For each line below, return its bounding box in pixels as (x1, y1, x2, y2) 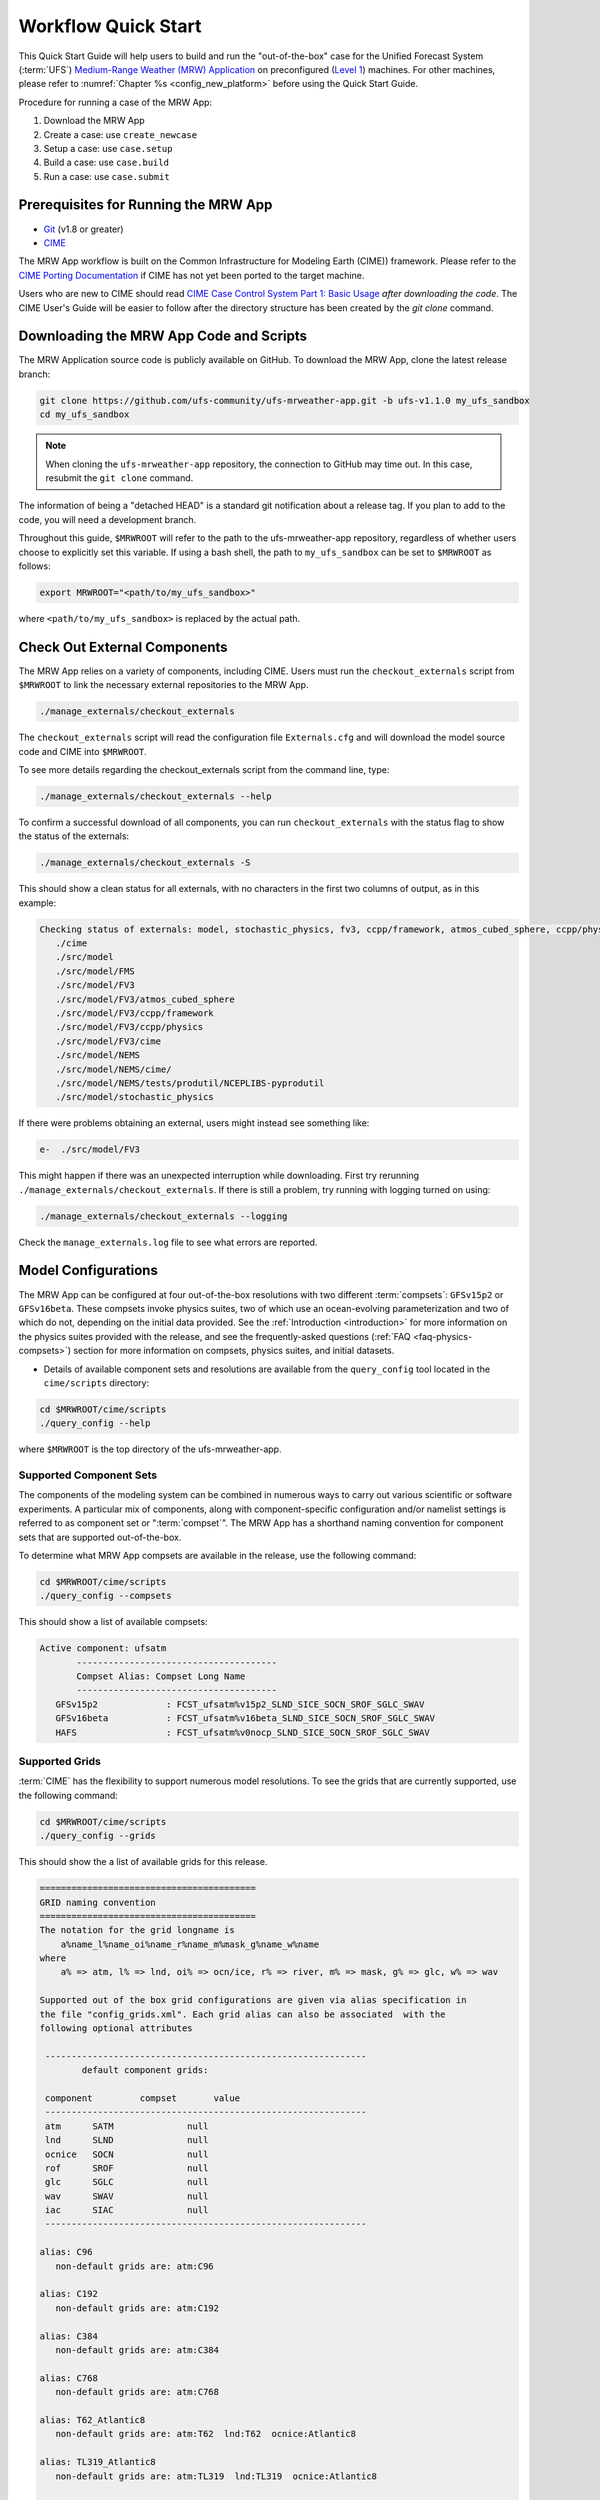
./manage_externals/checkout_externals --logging (39, 1210, 288, 1222)
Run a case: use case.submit (43, 170, 170, 182)
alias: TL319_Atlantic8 (39, 2456, 157, 2468)
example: (18, 896, 57, 909)
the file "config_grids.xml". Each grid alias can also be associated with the (39, 2008, 446, 2020)
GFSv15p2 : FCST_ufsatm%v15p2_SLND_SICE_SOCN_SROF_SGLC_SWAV (55, 1698, 425, 1710)
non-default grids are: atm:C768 (55, 2386, 220, 2398)
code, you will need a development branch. (18, 513, 197, 525)
